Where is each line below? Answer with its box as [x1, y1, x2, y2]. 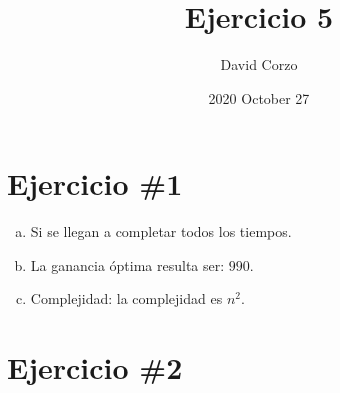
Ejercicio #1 [7, 163, 183, 204]
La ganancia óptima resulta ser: [30, 254, 225, 275]
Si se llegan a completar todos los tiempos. [30, 221, 292, 242]
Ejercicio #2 [7, 347, 183, 388]
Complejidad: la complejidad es [30, 288, 223, 309]
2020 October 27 [208, 87, 310, 108]
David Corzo [220, 54, 298, 75]
